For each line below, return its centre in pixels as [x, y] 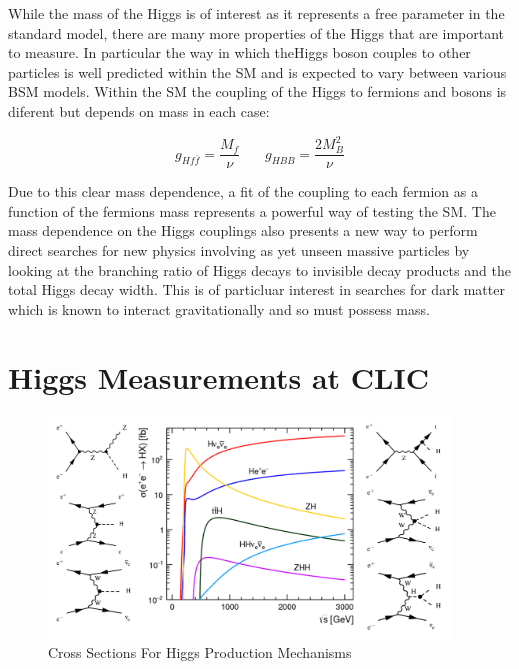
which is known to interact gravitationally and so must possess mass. [219, 308]
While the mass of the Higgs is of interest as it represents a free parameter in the [256, 13]
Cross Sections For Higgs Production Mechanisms [200, 652]
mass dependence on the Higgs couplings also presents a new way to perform [243, 230]
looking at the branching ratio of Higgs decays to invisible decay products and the [259, 269]
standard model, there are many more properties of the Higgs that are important [256, 32]
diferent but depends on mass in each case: [139, 110]
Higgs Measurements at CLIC [218, 377]
